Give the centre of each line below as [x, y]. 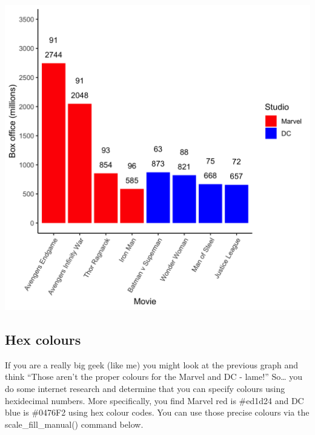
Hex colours [43, 339]
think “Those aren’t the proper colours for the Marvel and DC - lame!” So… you [154, 377]
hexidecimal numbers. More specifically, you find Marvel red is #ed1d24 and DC [154, 400]
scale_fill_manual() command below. [74, 424]
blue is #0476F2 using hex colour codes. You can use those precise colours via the [157, 412]
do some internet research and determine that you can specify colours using [145, 388]
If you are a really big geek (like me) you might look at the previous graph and [152, 364]
